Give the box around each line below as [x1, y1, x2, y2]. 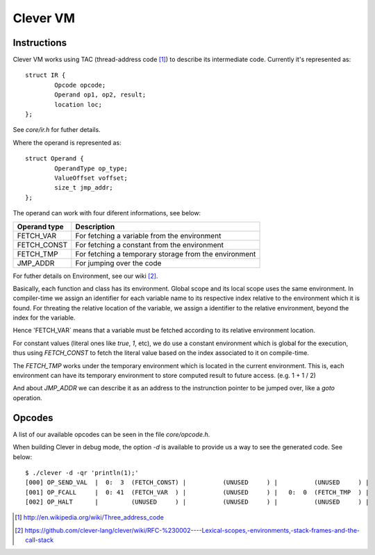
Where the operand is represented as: [12, 138, 122, 147]
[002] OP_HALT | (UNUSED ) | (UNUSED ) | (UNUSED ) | [25, 498, 369, 506]
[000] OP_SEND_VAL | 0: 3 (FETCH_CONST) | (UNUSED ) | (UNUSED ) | [25, 479, 369, 486]
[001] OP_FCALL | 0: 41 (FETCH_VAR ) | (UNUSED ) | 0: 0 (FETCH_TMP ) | [25, 488, 369, 496]
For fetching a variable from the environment [75, 231, 222, 240]
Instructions [12, 37, 67, 49]
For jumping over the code [75, 258, 162, 267]
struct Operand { [25, 155, 84, 163]
